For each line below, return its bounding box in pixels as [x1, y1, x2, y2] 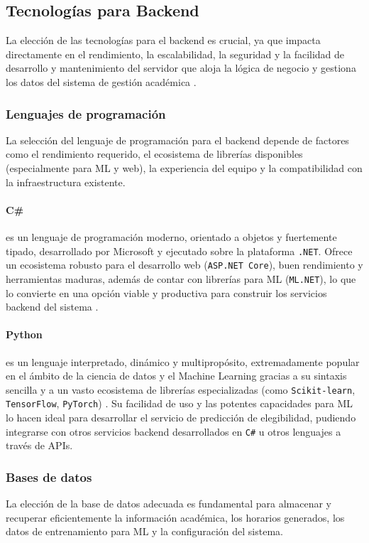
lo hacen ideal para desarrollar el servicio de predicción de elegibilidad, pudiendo [6, 410, 356, 425]
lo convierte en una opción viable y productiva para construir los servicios [6, 285, 327, 300]
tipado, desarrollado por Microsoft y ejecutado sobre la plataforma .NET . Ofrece [6, 243, 353, 258]
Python [6, 327, 43, 342]
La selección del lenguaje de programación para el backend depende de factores [6, 132, 349, 147]
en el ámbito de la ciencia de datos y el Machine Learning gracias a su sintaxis [6, 368, 347, 383]
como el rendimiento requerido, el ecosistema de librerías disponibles [6, 146, 303, 161]
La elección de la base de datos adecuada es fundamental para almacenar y [6, 496, 331, 511]
